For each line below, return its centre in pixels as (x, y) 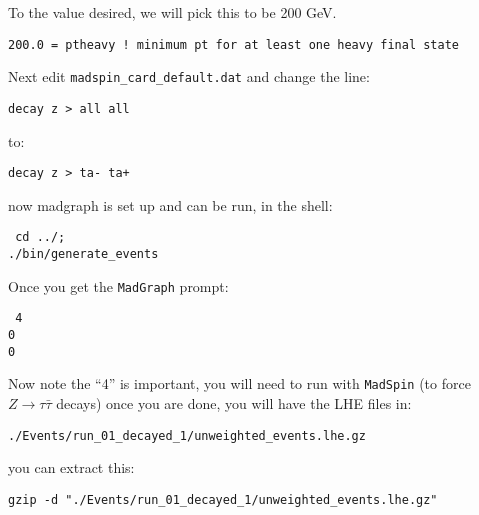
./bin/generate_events (83, 254)
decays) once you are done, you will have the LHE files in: (234, 403)
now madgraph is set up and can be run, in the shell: (170, 204)
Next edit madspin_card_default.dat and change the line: (189, 76)
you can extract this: (71, 467)
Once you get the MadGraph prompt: (118, 285)
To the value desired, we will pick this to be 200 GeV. (172, 12)
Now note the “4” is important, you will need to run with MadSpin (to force (239, 383)
